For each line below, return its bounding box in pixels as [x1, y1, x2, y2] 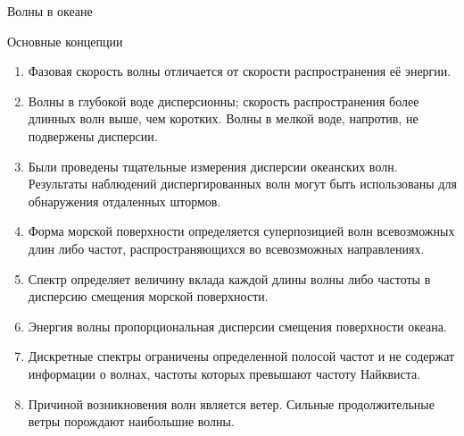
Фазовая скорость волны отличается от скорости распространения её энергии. [28, 62, 452, 80]
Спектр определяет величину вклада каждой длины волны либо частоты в [28, 269, 431, 288]
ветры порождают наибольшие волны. [28, 412, 235, 431]
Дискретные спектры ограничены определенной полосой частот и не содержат [28, 347, 455, 365]
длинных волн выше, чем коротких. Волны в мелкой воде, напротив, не [28, 109, 418, 128]
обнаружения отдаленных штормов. [28, 191, 221, 210]
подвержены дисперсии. [28, 126, 158, 145]
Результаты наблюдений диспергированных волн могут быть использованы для [28, 174, 457, 193]
